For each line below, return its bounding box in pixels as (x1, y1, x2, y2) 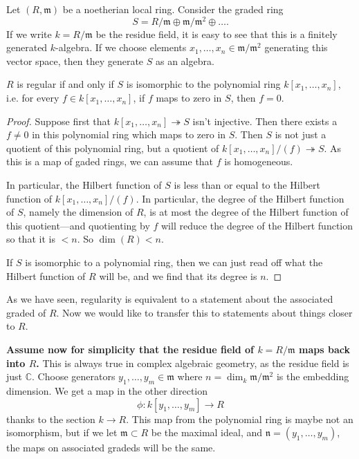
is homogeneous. (224, 154, 293, 169)
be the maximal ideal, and (151, 425, 263, 440)
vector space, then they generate (6, 53, 144, 68)
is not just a (275, 127, 326, 142)
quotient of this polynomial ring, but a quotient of (6, 140, 219, 155)
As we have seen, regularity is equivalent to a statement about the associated (6, 292, 333, 306)
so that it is (6, 232, 55, 246)
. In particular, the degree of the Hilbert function (136, 191, 344, 205)
